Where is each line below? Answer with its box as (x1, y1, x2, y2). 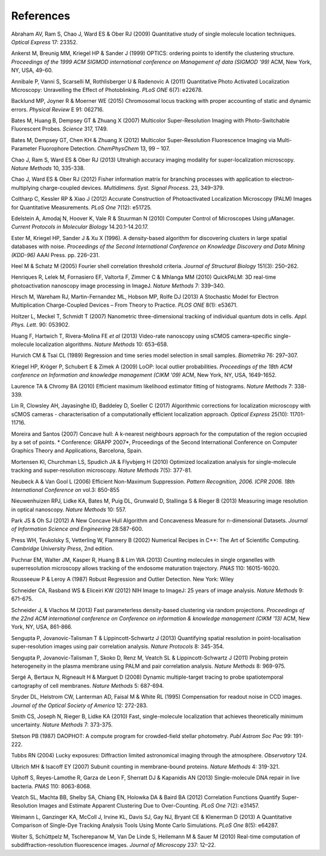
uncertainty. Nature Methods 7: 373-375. (11, 721, 113, 728)
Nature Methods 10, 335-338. (11, 165, 85, 172)
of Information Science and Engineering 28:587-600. (11, 525, 144, 532)
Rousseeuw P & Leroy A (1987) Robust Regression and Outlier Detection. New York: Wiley (11, 575, 234, 583)
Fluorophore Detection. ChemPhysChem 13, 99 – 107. (38, 145, 170, 152)
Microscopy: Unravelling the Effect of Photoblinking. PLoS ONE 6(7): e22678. (11, 86, 203, 93)
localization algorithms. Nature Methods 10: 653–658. (35, 341, 168, 348)
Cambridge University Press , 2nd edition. (11, 545, 114, 552)
